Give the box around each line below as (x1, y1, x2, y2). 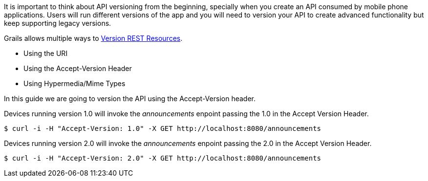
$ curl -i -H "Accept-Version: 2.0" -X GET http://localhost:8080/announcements (4, 154, 321, 162)
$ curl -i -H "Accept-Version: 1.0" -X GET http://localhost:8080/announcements (4, 125, 321, 132)
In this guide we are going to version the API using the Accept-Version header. (4, 94, 256, 103)
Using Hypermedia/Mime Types (23, 79, 126, 88)
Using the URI (23, 49, 68, 57)
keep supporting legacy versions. (4, 19, 111, 27)
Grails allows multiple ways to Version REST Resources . (4, 34, 183, 42)
